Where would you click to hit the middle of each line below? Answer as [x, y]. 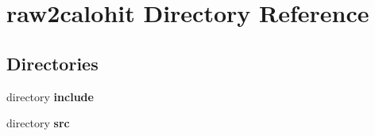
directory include [50, 96]
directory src [38, 123]
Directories [52, 63]
